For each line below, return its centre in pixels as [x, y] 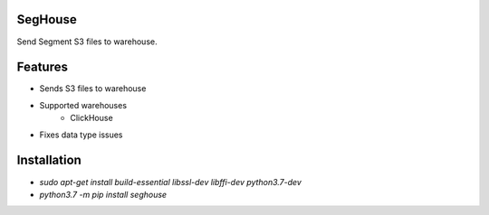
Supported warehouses [83, 105]
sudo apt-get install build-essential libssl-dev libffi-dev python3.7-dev [171, 182]
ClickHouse [91, 118]
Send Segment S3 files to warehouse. [87, 42]
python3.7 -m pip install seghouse [103, 194]
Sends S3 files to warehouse [93, 89]
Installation [49, 160]
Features [42, 67]
